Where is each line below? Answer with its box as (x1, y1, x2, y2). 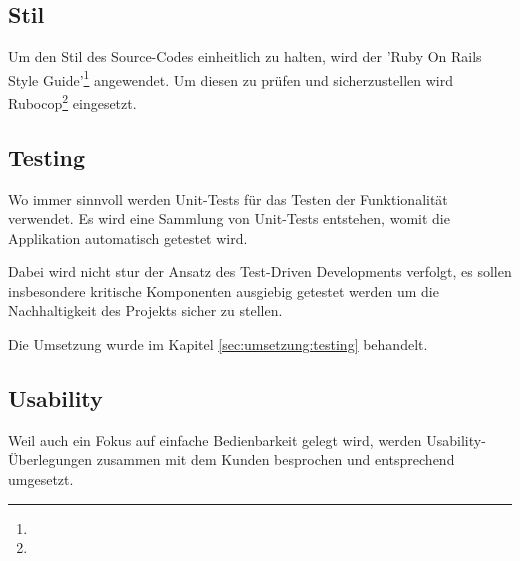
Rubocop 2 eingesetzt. (8, 90, 137, 113)
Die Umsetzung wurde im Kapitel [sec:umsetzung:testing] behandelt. (8, 334, 428, 355)
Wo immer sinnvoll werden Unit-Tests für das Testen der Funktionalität (8, 188, 448, 209)
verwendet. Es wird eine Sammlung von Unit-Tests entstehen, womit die (8, 208, 450, 229)
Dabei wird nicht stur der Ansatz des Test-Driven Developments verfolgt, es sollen (8, 261, 512, 282)
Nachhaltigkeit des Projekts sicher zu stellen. (8, 300, 283, 321)
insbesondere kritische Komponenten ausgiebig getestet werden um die (8, 280, 439, 301)
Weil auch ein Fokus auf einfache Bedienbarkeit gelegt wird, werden (8, 429, 422, 450)
